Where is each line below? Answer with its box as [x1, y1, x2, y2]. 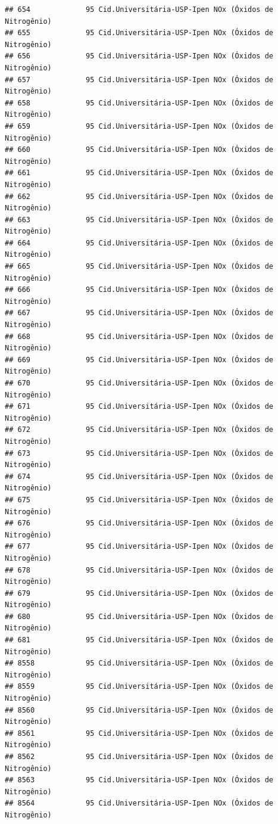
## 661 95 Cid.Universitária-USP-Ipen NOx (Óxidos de [5, 169, 274, 178]
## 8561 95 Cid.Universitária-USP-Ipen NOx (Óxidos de [5, 729, 274, 738]
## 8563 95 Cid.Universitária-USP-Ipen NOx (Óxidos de [5, 776, 274, 785]
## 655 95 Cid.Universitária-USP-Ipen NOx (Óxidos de [5, 29, 274, 38]
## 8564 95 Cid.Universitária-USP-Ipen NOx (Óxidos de [5, 799, 274, 808]
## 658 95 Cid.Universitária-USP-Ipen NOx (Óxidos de [5, 98, 274, 107]
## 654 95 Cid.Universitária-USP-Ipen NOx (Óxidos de [5, 5, 274, 14]
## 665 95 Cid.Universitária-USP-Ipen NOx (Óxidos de [5, 262, 274, 271]
